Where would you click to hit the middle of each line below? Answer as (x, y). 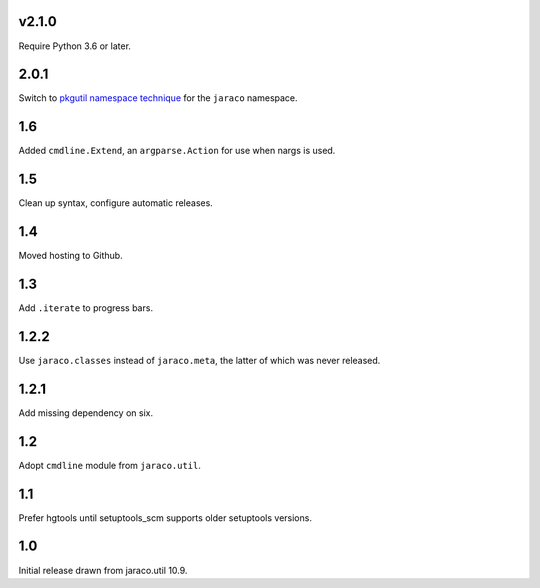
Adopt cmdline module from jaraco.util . (110, 465)
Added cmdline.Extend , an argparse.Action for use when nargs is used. (177, 151)
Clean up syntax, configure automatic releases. (116, 203)
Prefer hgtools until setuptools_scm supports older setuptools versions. (165, 517)
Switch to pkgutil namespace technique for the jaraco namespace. (158, 98)
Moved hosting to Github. (71, 256)
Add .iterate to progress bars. (86, 308)
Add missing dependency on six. (86, 412)
